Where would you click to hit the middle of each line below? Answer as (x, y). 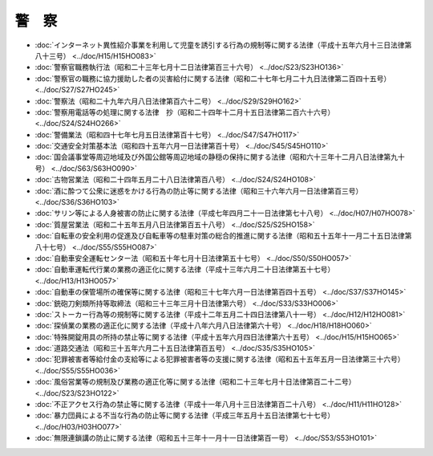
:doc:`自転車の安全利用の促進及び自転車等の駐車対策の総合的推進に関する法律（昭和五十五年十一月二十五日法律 (220, 236)
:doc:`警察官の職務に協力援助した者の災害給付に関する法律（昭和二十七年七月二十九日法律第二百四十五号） (213, 78)
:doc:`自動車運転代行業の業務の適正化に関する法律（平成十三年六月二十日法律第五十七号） (185, 270)
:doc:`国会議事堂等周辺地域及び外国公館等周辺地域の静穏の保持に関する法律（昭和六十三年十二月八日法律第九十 (220, 157)
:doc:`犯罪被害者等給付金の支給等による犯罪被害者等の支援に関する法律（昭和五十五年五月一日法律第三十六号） (220, 359)
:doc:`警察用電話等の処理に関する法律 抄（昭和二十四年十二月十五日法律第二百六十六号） (185, 112)
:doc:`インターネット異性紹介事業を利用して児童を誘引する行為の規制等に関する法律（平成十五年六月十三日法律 (220, 45)
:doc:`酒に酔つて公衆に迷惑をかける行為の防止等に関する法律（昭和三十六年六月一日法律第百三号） (199, 191)
